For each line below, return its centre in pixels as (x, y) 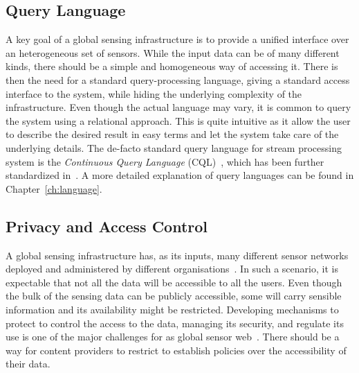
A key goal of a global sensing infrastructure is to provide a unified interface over (177, 39)
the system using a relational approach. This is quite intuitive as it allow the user (178, 120)
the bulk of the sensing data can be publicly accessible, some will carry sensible (174, 296)
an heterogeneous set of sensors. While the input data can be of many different (173, 52)
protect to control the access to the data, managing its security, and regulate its (175, 323)
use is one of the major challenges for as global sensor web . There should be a (173, 337)
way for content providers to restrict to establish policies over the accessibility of (176, 350)
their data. (28, 364)
